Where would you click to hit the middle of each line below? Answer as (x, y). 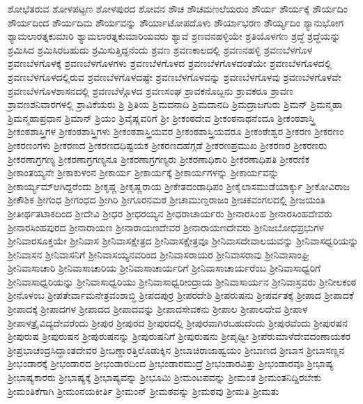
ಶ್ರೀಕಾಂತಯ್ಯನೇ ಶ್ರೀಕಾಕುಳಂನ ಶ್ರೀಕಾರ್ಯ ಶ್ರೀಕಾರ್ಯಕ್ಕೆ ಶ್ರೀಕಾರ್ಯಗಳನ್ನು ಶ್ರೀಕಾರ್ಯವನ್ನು (143, 172)
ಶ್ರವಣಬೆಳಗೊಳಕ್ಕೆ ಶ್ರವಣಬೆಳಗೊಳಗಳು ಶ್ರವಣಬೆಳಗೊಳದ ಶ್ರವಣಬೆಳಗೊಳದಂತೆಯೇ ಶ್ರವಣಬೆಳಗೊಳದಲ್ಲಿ (170, 63)
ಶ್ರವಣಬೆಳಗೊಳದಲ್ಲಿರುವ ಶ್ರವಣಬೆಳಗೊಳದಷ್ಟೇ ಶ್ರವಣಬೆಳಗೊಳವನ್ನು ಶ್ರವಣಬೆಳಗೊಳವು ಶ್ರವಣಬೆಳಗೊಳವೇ (175, 76)
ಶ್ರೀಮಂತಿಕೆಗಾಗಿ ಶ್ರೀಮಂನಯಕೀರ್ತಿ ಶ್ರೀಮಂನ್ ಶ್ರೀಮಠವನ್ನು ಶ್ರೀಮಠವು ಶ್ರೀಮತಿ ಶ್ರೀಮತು (144, 390)
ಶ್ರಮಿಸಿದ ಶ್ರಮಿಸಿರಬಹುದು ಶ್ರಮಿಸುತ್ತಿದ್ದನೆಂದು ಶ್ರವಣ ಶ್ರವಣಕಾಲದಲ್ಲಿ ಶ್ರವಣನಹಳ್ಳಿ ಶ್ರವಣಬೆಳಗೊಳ (160, 49)
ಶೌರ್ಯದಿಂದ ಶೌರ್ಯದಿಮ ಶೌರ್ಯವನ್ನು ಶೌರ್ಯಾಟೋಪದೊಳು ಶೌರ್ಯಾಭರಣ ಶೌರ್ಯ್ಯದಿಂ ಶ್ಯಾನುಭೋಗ (176, 22)
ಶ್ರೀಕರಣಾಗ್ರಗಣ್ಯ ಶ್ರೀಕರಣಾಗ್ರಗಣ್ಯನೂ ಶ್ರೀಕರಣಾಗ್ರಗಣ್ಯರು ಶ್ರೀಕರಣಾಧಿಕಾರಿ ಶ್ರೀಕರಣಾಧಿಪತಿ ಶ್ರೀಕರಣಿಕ (159, 158)
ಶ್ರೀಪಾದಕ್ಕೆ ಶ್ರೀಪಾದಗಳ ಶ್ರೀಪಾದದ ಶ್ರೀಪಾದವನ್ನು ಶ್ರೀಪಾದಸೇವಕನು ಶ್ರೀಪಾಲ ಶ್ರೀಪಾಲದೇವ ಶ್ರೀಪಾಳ (158, 309)
